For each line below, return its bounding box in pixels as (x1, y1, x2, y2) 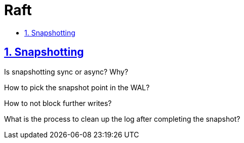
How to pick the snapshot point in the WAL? (4, 83, 150, 92)
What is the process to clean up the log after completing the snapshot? (4, 114, 240, 123)
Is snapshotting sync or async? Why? (4, 67, 129, 76)
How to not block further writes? (4, 98, 112, 108)
